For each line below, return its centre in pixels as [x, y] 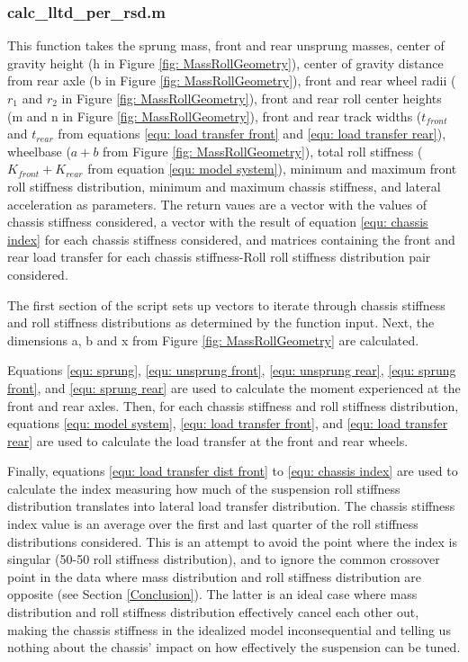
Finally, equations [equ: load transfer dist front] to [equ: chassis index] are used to [233, 471]
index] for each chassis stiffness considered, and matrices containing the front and [231, 239]
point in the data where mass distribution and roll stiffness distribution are [215, 576]
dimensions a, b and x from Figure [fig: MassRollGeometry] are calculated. [213, 340]
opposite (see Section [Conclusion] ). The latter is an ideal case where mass [212, 594]
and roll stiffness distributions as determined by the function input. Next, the [221, 322]
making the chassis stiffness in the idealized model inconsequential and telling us [229, 629]
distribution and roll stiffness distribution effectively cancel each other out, [213, 612]
